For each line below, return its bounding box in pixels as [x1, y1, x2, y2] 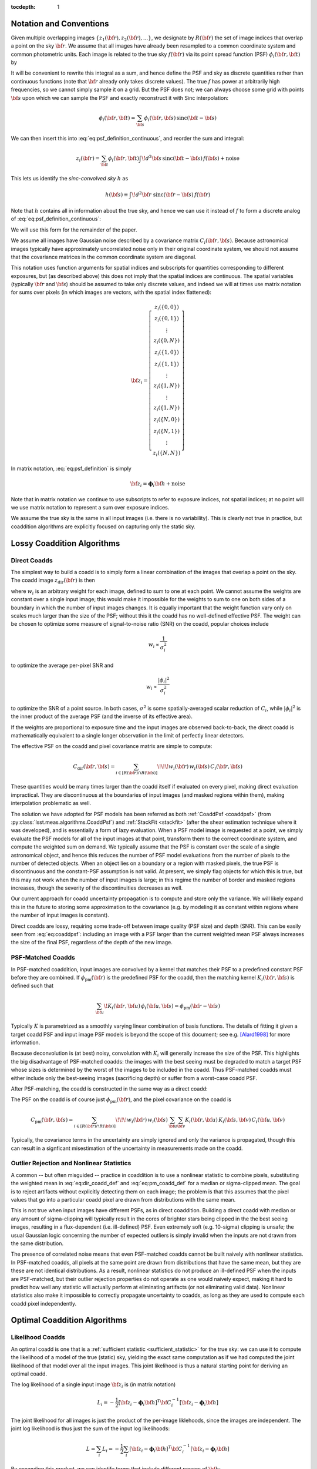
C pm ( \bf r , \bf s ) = [30, 1116, 73, 1125]
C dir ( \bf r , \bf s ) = [73, 763, 115, 771]
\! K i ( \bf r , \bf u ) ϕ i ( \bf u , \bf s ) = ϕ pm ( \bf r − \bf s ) [103, 1002, 220, 1011]
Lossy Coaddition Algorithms [11, 538, 120, 548]
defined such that [11, 982, 54, 990]
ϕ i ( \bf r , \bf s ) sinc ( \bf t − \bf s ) [144, 115, 217, 123]
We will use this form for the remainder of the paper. [11, 226, 137, 233]
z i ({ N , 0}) [153, 416, 180, 424]
